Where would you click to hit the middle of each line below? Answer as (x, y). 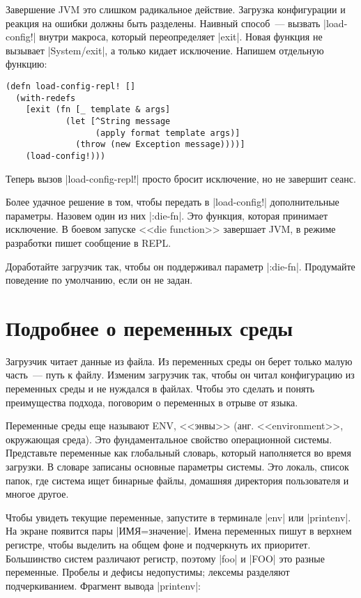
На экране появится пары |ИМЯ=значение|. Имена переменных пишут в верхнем (179, 531)
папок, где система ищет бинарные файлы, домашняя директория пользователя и (177, 480)
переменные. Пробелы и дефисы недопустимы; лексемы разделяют (148, 572)
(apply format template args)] (168, 133)
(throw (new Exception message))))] (160, 145)
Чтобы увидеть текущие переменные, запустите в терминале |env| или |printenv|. (178, 517)
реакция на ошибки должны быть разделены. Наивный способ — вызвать (163, 23)
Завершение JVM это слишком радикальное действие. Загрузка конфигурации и (176, 9)
